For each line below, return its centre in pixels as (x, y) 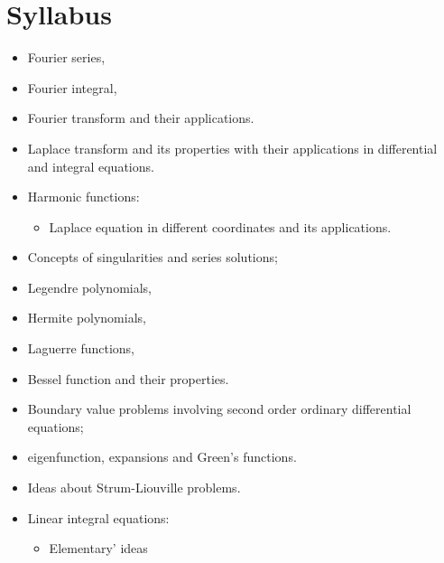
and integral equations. (91, 166)
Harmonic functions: (83, 197)
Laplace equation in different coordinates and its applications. (220, 226)
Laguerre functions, (81, 348)
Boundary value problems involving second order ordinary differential (219, 409)
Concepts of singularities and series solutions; (153, 257)
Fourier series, (66, 57)
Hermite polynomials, (87, 318)
